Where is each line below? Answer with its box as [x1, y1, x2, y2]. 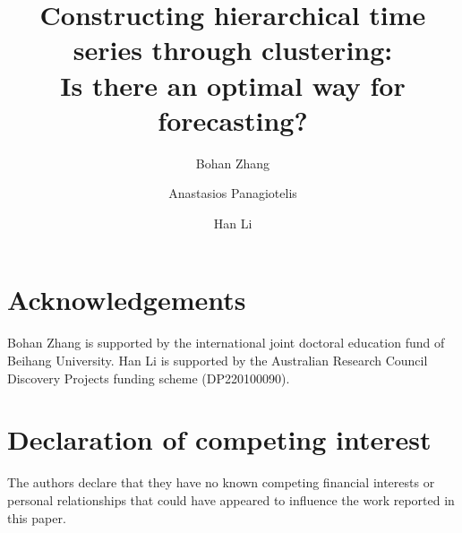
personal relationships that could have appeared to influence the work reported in [7, 490, 455, 509]
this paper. [7, 508, 66, 527]
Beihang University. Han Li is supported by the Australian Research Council [7, 351, 428, 369]
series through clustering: [73, 31, 393, 68]
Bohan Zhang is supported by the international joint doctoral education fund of [7, 333, 445, 352]
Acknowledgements [7, 281, 246, 318]
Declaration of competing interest [7, 421, 432, 458]
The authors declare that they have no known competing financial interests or [7, 473, 435, 492]
